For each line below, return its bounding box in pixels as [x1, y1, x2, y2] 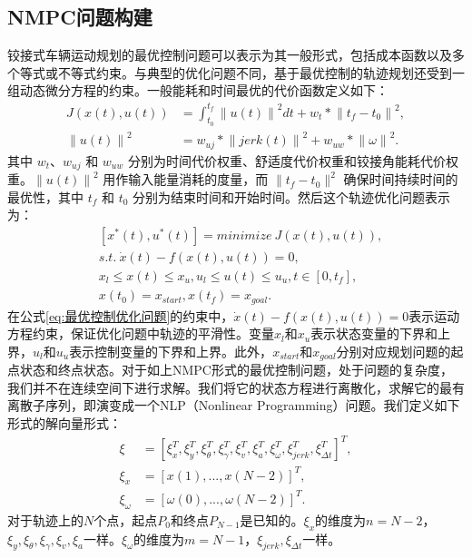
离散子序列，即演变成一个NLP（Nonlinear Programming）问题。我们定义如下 [7, 396, 460, 415]
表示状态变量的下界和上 [310, 324, 451, 343]
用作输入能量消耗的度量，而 [103, 170, 269, 189]
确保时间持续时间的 [343, 170, 458, 189]
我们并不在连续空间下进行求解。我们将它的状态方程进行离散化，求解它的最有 [7, 377, 465, 396]
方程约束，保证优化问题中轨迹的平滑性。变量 [7, 324, 274, 343]
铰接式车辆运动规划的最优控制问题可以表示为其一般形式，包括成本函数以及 [7, 45, 452, 64]
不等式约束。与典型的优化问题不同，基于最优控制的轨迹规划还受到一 [57, 63, 465, 82]
